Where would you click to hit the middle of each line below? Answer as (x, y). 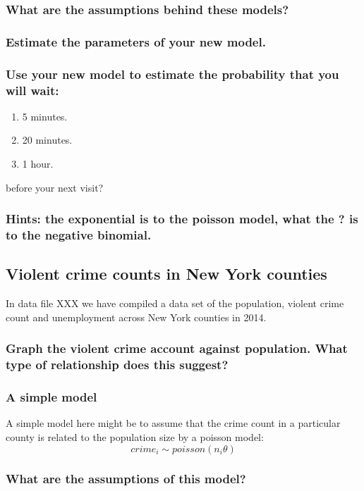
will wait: (32, 90)
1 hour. (38, 164)
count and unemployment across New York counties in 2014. (136, 317)
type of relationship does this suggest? (117, 365)
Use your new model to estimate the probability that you (172, 74)
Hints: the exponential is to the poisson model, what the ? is (182, 219)
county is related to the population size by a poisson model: (135, 436)
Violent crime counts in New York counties (166, 274)
